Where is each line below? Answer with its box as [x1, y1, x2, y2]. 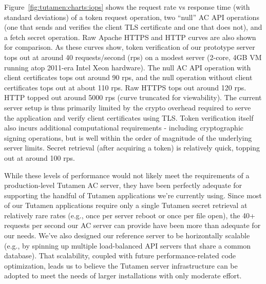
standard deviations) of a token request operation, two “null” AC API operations [4, 11, 259, 22]
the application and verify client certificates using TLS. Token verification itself [4, 112, 254, 123]
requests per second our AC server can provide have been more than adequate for [4, 220, 261, 231]
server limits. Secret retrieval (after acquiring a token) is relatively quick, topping [4, 142, 260, 153]
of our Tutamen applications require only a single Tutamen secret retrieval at [4, 200, 248, 211]
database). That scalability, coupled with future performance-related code [4, 250, 236, 261]
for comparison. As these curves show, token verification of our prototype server [4, 42, 255, 52]
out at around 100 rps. [4, 152, 75, 163]
